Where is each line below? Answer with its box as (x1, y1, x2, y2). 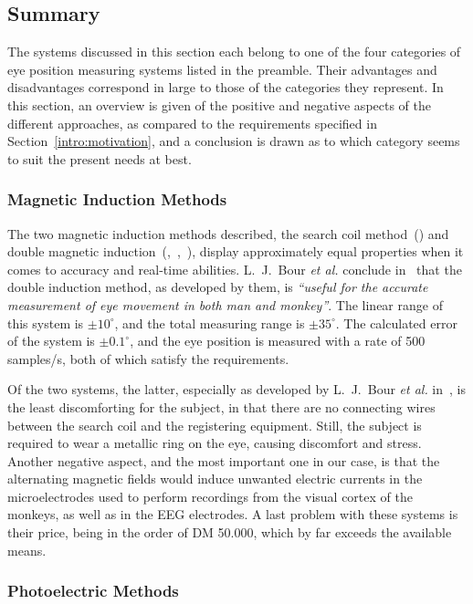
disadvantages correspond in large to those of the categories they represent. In (7, 78, 444, 97)
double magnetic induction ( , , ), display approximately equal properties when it (7, 242, 464, 261)
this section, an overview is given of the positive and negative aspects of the (7, 95, 432, 114)
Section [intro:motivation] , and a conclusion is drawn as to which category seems (7, 131, 460, 151)
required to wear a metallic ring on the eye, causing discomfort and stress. (7, 433, 422, 453)
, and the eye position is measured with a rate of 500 (130, 331, 426, 350)
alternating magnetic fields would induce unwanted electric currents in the (7, 469, 423, 488)
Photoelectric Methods (7, 579, 179, 602)
